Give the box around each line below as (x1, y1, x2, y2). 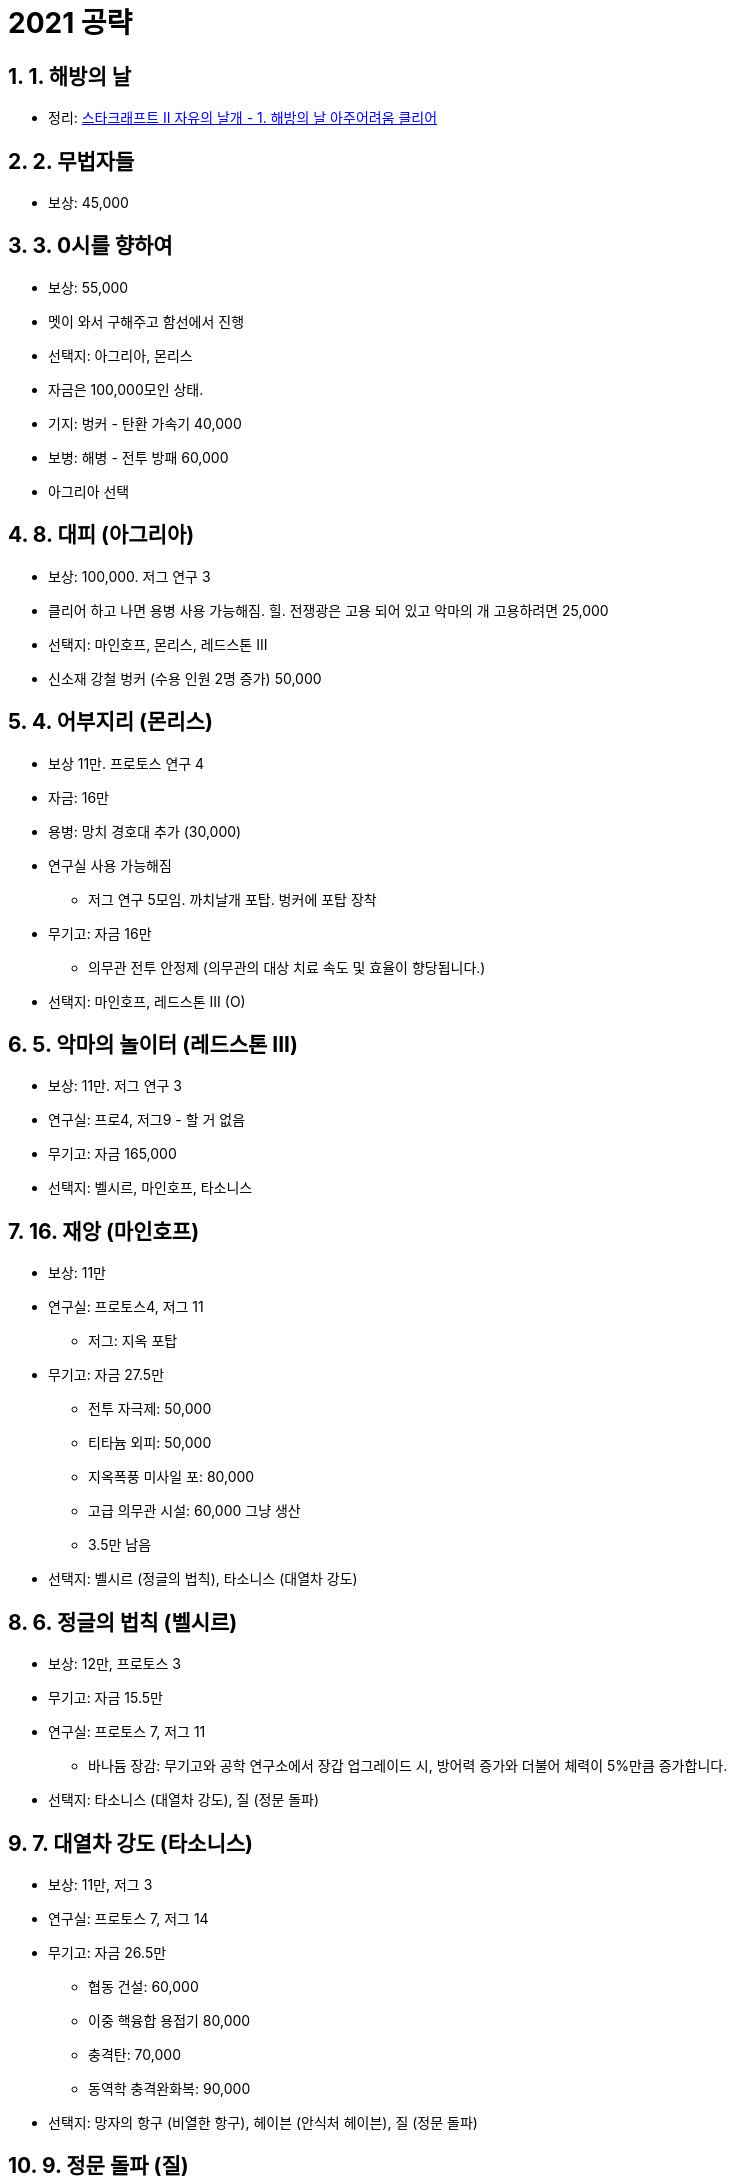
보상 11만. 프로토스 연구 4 (48, 754, 205, 772)
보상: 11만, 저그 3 (48, 1875, 153, 1893)
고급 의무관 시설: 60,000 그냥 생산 (88, 1502, 301, 1520)
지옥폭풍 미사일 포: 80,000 (88, 1468, 255, 1486)
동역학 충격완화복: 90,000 (88, 2079, 251, 2097)
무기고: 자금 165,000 (48, 1145, 177, 1163)
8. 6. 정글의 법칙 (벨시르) (8, 1609, 238, 1635)
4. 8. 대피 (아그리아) (8, 522, 195, 548)
